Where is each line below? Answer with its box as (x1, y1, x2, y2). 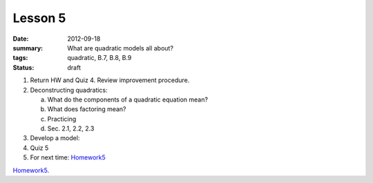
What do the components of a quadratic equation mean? (47, 95, 209, 104)
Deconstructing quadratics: (30, 86, 108, 94)
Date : (12, 35, 29, 43)
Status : (12, 63, 35, 72)
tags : (12, 54, 28, 62)
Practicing (47, 115, 77, 123)
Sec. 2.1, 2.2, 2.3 (47, 124, 95, 133)
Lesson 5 (12, 10, 66, 26)
